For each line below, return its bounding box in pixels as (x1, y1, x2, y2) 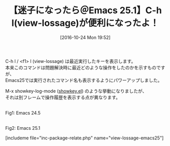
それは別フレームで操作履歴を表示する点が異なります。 (5, 94, 121, 100)
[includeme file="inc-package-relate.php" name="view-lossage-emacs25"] (5, 135, 164, 141)
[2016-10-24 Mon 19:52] (60, 34, 111, 41)
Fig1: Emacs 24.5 (5, 109, 41, 116)
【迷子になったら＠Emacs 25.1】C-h (8, 5, 162, 16)
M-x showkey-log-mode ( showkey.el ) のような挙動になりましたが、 (5, 88, 147, 94)
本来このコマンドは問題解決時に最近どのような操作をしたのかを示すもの (5, 64, 156, 70)
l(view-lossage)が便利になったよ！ (11, 17, 159, 29)
